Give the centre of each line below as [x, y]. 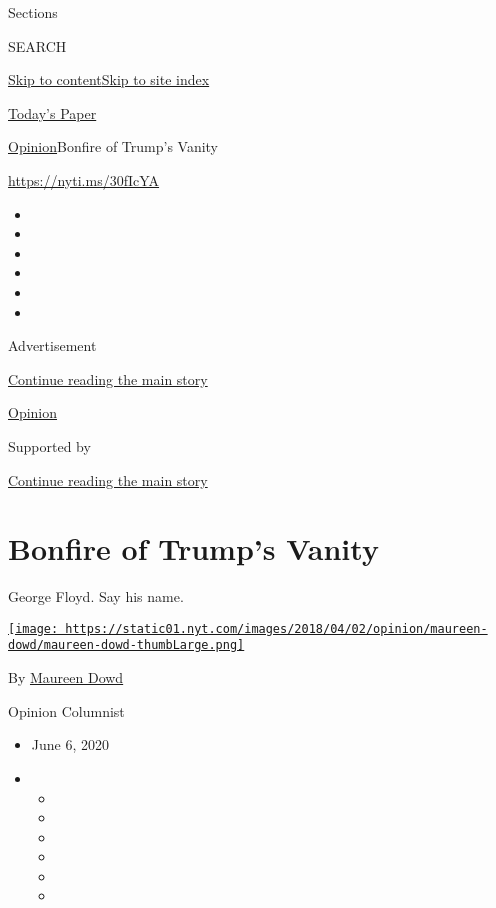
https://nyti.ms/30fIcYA [84, 179]
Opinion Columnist [66, 710]
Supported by [49, 445]
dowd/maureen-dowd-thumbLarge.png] [126, 645]
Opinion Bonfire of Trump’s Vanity [113, 146]
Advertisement [52, 345]
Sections [33, 12]
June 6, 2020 [70, 744]
